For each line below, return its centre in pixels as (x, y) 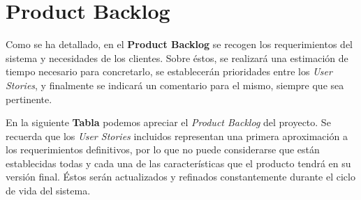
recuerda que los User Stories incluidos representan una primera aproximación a (177, 136)
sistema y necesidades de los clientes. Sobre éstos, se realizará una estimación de (177, 57)
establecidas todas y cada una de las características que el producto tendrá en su (178, 163)
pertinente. (29, 99)
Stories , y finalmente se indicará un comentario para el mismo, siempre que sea (175, 85)
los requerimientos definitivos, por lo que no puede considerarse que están (163, 149)
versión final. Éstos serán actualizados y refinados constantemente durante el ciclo (180, 177)
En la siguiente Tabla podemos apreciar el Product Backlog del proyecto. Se (168, 122)
